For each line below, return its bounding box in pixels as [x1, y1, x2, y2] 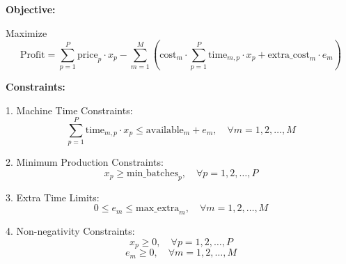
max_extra [136, 203, 180, 214]
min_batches [127, 168, 178, 178]
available [146, 125, 184, 135]
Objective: [6, 2, 56, 16]
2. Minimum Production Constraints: [6, 155, 164, 169]
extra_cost [267, 49, 310, 60]
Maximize [6, 25, 47, 40]
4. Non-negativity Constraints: [6, 224, 135, 238]
